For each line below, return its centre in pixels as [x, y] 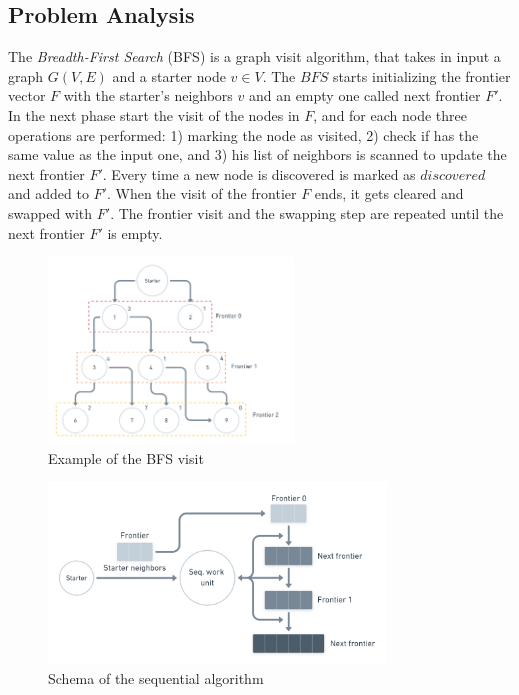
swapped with [50, 212]
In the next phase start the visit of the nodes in [154, 114]
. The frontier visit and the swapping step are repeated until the [307, 212]
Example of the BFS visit [126, 457]
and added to [48, 193]
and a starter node [169, 75]
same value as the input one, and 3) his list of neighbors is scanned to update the [257, 154]
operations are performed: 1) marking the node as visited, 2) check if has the [243, 134]
